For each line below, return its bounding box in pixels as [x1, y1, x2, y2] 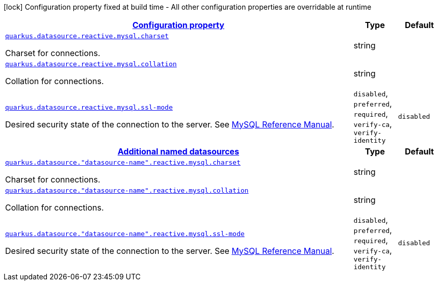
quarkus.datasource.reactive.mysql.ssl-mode [5, 103, 173, 111]
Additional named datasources [117, 146, 239, 157]
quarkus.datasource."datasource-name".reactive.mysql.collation [5, 187, 249, 194]
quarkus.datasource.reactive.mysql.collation [5, 60, 177, 68]
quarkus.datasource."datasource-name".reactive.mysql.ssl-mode [5, 229, 245, 238]
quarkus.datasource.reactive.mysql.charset [5, 32, 169, 40]
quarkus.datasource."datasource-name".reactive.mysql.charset [5, 159, 241, 166]
